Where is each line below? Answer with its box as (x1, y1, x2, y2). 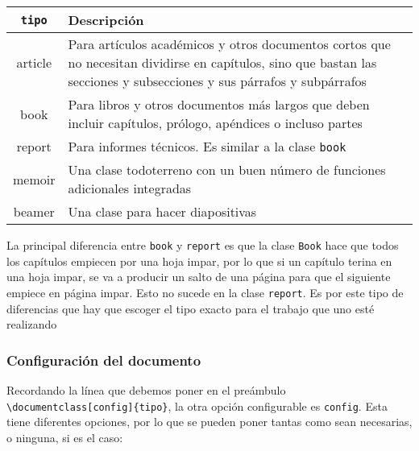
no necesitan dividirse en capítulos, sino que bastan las (68, 53, 377, 72)
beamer (13, 202, 55, 221)
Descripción (68, 10, 144, 29)
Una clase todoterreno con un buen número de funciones (68, 160, 386, 179)
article (16, 53, 52, 72)
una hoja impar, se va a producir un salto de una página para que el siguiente (6, 268, 391, 285)
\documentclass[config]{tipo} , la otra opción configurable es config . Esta (6, 397, 388, 414)
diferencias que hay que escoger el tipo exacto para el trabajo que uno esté (6, 300, 375, 317)
